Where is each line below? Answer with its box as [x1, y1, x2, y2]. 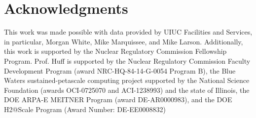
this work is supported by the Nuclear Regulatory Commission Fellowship [4, 46, 227, 56]
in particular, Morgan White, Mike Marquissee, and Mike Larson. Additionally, [4, 36, 243, 46]
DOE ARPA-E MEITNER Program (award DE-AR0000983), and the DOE [4, 94, 232, 105]
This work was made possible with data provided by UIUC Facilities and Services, [4, 27, 253, 37]
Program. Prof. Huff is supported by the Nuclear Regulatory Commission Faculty [4, 55, 251, 66]
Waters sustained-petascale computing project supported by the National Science [4, 75, 250, 85]
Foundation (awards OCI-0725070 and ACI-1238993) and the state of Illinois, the [4, 84, 250, 95]
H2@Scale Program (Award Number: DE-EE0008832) [4, 104, 166, 114]
